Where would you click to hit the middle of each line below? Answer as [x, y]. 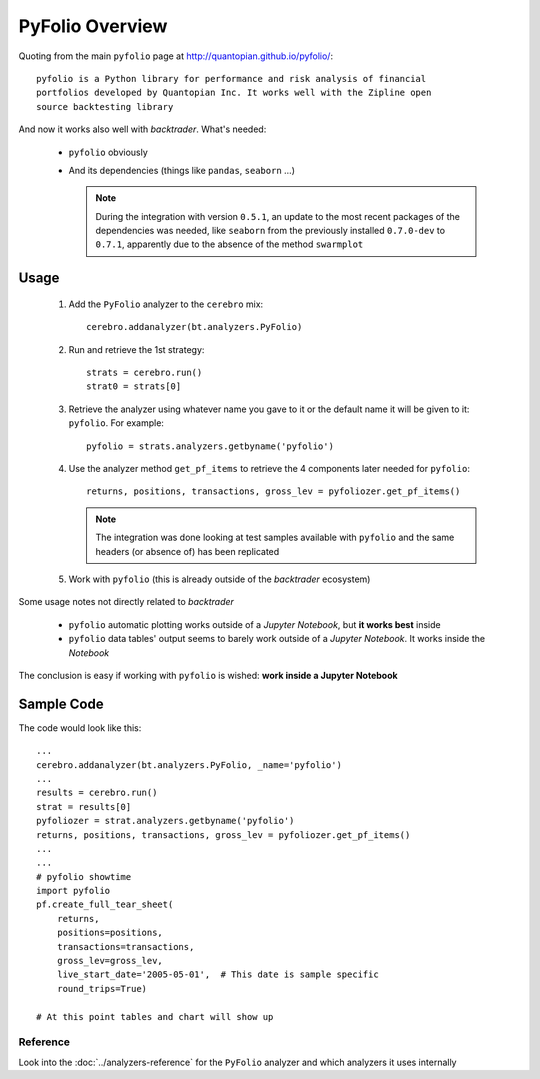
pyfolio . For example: [116, 423]
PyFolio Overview [93, 26]
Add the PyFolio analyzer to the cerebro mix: [166, 304]
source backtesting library [105, 106]
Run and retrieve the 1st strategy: [136, 349]
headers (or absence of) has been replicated [187, 551]
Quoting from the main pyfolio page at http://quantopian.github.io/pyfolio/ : [176, 56]
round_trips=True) [102, 988]
